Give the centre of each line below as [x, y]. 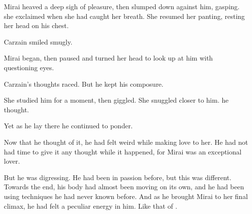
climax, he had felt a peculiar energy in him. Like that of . [91, 206]
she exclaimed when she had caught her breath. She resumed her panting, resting [125, 16]
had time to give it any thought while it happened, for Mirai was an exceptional [123, 151]
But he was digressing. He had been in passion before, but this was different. [118, 177]
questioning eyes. [29, 67]
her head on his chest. [36, 25]
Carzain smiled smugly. [38, 41]
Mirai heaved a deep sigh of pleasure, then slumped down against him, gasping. [122, 6]
